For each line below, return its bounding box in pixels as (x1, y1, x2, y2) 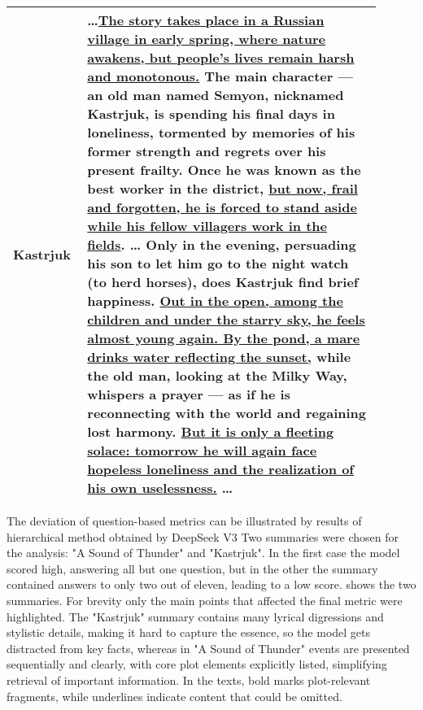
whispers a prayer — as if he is (87, 385, 290, 403)
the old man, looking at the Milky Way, (87, 366, 347, 385)
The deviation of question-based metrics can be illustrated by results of (7, 512, 362, 529)
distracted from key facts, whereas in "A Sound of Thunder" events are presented (7, 639, 410, 656)
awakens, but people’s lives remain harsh (87, 48, 355, 67)
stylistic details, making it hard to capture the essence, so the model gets (7, 624, 371, 641)
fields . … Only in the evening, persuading (87, 235, 356, 254)
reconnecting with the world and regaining (87, 403, 366, 422)
